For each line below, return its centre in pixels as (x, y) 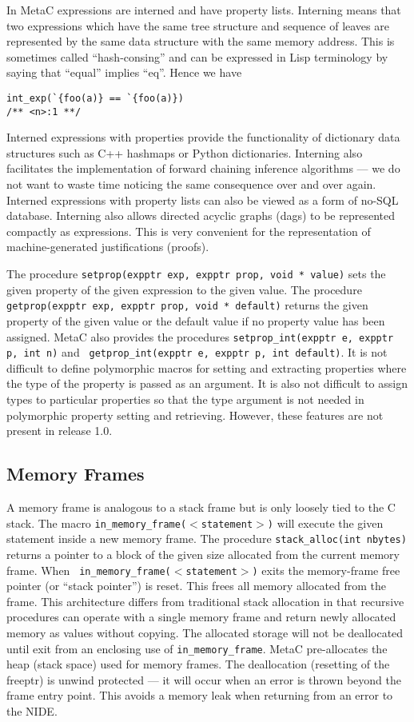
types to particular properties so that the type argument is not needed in (185, 399)
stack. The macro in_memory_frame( (97, 523)
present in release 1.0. (60, 431)
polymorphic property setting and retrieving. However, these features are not (195, 415)
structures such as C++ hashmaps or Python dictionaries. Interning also (185, 152)
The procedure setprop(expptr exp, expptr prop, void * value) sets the (196, 274)
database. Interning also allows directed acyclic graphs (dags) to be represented (201, 215)
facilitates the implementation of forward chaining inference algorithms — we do (203, 168)
